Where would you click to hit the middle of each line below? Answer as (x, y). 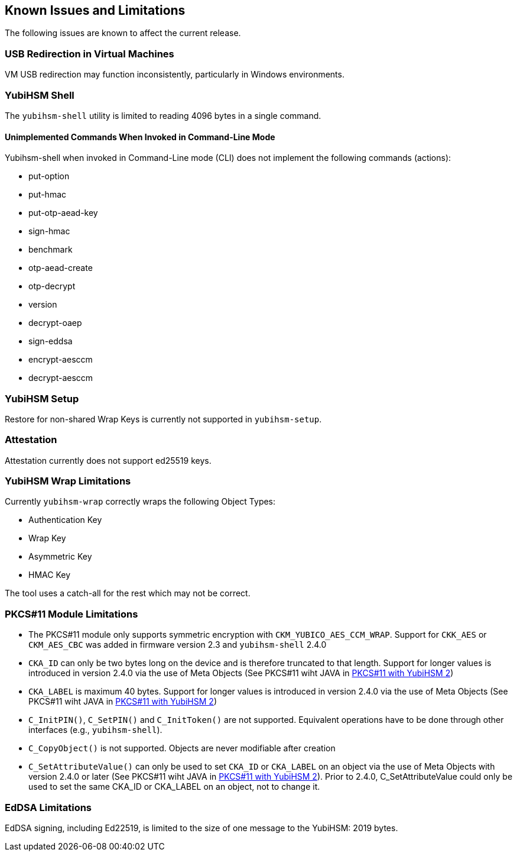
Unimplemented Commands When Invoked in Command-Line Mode (140, 137)
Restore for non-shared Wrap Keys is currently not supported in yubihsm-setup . (163, 419)
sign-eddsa (51, 341)
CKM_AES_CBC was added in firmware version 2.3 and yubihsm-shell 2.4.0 (178, 645)
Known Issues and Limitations (95, 10)
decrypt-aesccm (61, 378)
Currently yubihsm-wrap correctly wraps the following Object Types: (140, 502)
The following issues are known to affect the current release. (123, 33)
